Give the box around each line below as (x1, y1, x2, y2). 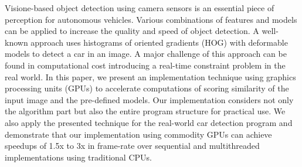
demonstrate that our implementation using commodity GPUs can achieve (5, 128, 272, 140)
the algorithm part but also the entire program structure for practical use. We (5, 105, 286, 117)
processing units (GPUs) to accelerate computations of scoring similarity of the (5, 82, 289, 94)
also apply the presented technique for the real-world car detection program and (5, 116, 293, 128)
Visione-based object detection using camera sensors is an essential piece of (5, 2, 274, 13)
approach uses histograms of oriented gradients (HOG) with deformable (30, 36, 288, 48)
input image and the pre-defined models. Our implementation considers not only (5, 93, 294, 105)
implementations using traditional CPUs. (5, 151, 152, 163)
